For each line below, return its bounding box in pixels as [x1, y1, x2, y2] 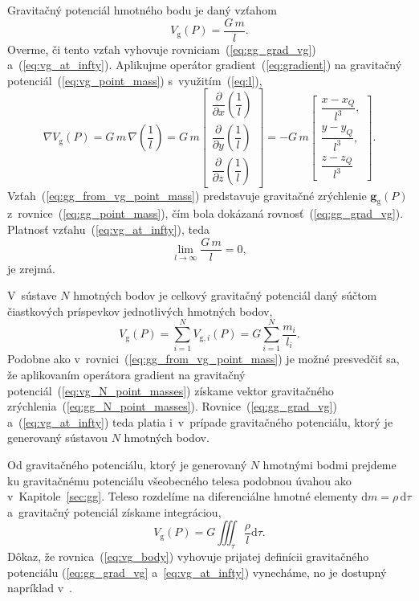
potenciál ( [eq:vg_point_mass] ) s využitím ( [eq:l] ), [7, 72, 262, 88]
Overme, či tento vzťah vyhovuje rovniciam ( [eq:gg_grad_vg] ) [7, 40, 316, 57]
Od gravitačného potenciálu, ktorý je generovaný [7, 456, 247, 473]
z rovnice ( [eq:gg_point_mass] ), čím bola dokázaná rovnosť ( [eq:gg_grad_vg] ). [7, 205, 404, 222]
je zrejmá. [7, 260, 55, 276]
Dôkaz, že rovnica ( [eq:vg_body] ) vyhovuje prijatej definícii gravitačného [7, 548, 369, 565]
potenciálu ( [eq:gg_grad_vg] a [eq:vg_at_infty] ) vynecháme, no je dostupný [7, 563, 387, 580]
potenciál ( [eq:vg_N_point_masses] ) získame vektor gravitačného [7, 382, 334, 399]
